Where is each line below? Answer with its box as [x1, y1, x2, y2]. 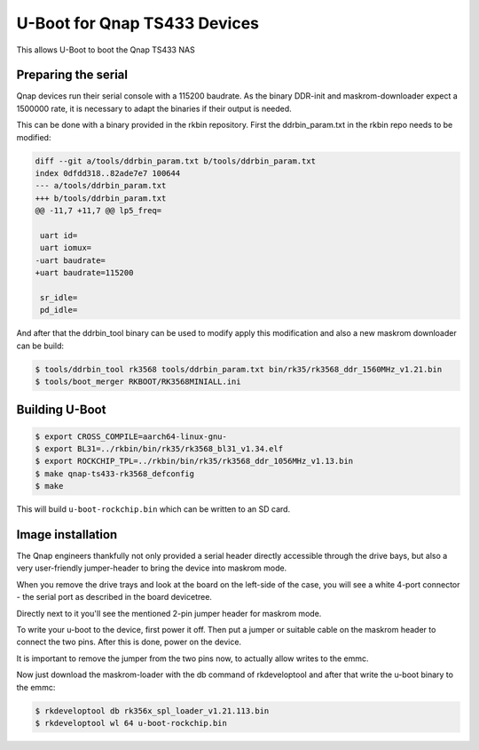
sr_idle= [40, 292, 78, 302]
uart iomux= [40, 243, 92, 253]
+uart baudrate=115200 [35, 267, 134, 278]
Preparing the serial [16, 68, 129, 83]
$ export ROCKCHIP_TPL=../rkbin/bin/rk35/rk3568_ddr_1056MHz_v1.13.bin [35, 456, 354, 467]
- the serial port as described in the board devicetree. [16, 592, 213, 602]
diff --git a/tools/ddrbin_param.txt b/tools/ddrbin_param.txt [35, 156, 317, 166]
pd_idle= [40, 305, 78, 315]
